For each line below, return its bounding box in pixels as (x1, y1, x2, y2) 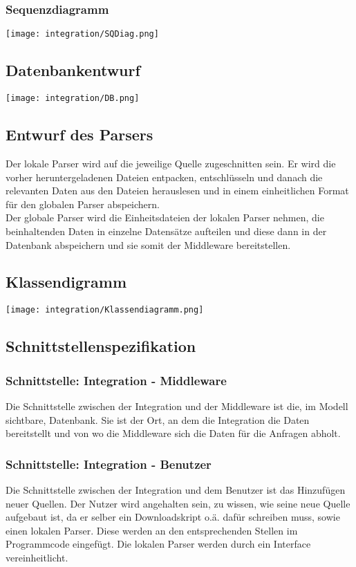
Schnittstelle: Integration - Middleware (6, 371, 227, 389)
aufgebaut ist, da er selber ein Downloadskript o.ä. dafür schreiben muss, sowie (6, 510, 340, 524)
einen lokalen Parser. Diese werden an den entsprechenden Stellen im (6, 523, 298, 537)
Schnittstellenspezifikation (6, 335, 196, 357)
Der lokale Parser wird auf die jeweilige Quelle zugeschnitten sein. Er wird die (6, 156, 336, 170)
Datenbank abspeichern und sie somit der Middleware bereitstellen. (6, 237, 291, 252)
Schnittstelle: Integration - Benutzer (6, 455, 212, 472)
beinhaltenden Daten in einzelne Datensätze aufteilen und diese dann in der (6, 223, 327, 238)
